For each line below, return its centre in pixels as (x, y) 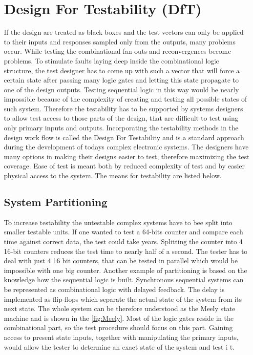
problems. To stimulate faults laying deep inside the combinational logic (112, 60)
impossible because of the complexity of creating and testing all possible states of (126, 99)
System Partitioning (56, 202)
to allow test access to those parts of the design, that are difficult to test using (121, 118)
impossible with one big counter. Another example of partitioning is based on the (126, 270)
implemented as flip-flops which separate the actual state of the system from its (123, 299)
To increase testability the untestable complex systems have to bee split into (118, 222)
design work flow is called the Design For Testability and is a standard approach (124, 137)
